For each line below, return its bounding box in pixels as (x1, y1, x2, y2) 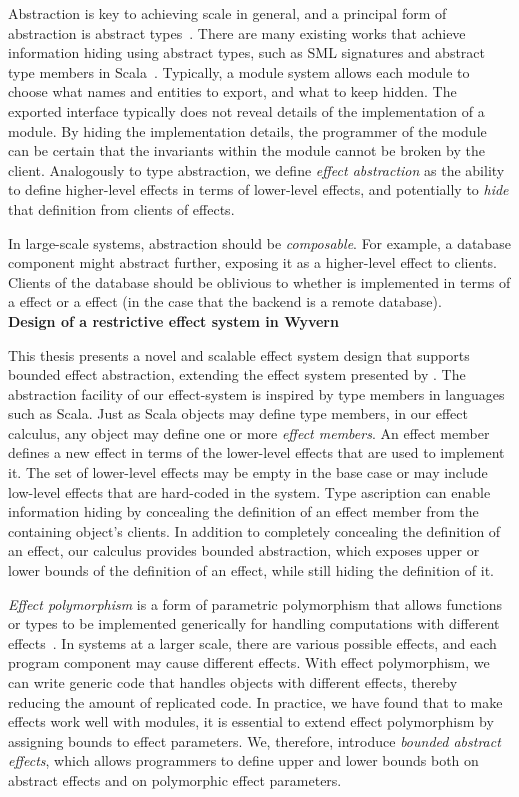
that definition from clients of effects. (8, 198, 235, 219)
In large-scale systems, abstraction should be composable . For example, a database (8, 232, 511, 253)
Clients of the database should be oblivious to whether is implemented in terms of (8, 271, 511, 292)
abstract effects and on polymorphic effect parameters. (8, 769, 342, 790)
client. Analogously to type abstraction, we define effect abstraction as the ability (8, 159, 505, 180)
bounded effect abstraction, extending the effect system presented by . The (8, 364, 466, 385)
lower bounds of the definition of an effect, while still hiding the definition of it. (8, 560, 494, 581)
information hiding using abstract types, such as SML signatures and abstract (8, 42, 486, 63)
